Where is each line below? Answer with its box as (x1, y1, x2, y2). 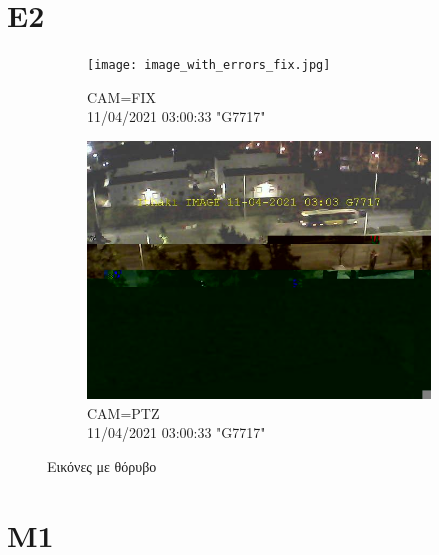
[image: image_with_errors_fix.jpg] (87, 58, 331, 73)
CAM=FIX (87, 86, 157, 107)
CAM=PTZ (87, 402, 160, 423)
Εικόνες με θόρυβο (47, 455, 157, 476)
